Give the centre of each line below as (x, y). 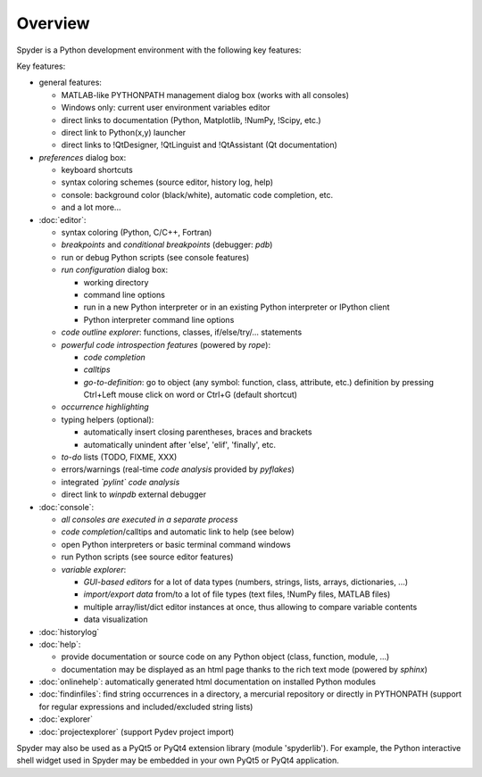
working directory (116, 282)
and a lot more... (91, 207)
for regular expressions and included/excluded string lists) (146, 707)
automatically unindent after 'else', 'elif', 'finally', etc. (180, 444)
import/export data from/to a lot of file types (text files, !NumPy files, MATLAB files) (237, 594)
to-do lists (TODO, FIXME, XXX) (119, 457)
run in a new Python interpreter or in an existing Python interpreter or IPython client (237, 307)
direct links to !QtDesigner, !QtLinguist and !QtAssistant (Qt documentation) (199, 145)
